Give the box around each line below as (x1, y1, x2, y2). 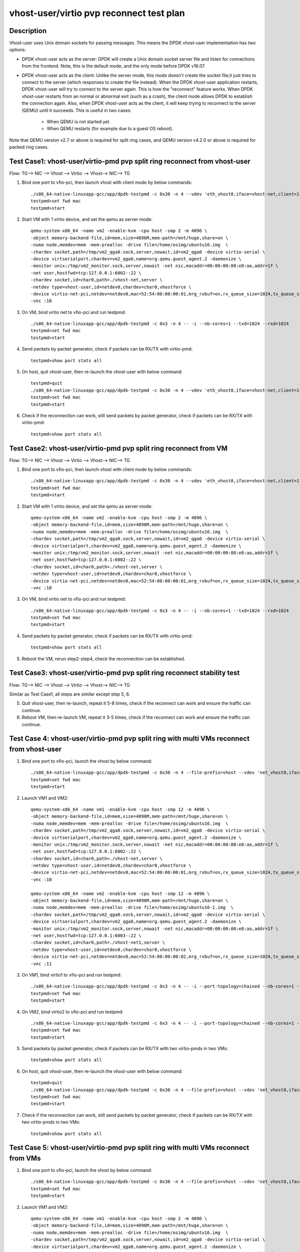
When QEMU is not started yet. (46, 118, 111, 125)
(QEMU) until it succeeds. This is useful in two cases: (21, 107, 132, 113)
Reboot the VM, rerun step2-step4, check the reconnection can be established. (21, 656, 185, 662)
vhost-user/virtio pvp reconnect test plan (9, 8, 185, 19)
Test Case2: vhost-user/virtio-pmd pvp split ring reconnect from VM (9, 444, 227, 453)
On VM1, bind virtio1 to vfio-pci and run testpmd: (21, 972, 122, 978)
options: (9, 47, 26, 53)
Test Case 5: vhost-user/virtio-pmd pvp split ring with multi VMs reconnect (9, 1143, 249, 1152)
